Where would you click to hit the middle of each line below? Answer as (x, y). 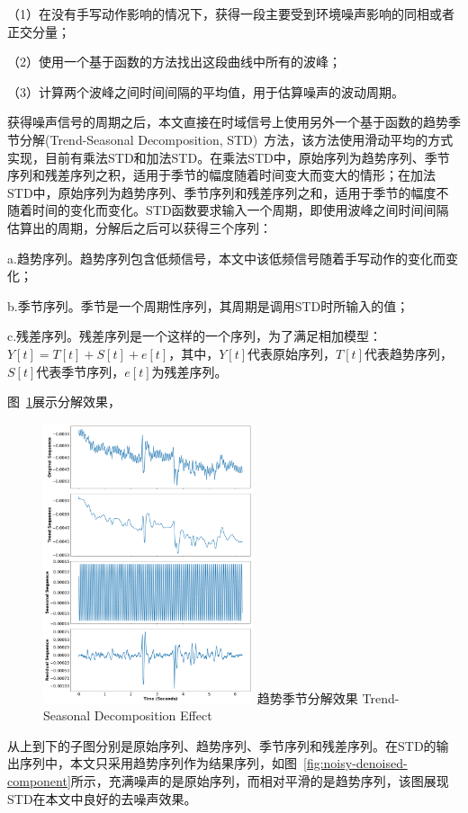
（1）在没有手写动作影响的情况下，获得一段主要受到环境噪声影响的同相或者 (231, 13)
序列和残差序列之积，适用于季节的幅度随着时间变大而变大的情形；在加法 (221, 175)
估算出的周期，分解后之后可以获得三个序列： (139, 227)
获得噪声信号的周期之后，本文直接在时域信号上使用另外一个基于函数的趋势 (228, 122)
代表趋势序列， (409, 353)
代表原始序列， (292, 353)
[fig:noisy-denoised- (355, 763)
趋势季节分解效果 (307, 697)
